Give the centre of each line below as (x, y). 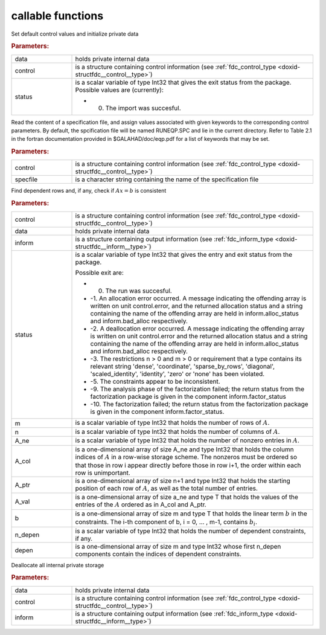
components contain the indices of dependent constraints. (158, 554)
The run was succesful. (139, 291)
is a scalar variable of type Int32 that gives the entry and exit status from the (184, 255)
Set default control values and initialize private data (75, 34)
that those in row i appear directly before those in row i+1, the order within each (188, 465)
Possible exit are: (99, 273)
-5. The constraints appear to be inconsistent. (155, 382)
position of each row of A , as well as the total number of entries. (166, 488)
